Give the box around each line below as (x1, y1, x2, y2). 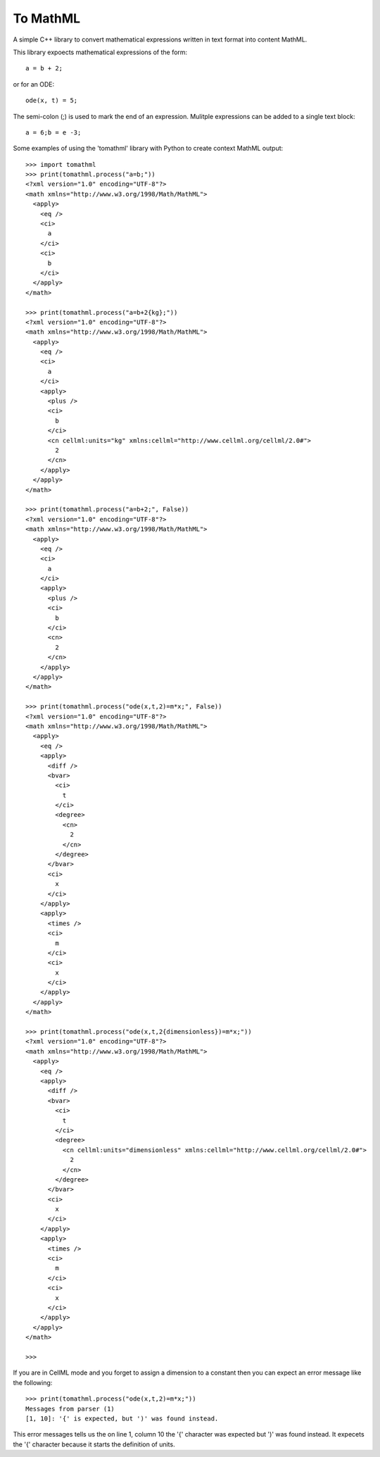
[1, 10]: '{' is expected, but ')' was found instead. (25, 1414, 219, 1422)
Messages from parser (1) (25, 1405, 115, 1413)
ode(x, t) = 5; (25, 96, 78, 105)
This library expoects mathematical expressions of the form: (13, 48, 188, 56)
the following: (13, 1378, 53, 1387)
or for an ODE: (13, 80, 55, 88)
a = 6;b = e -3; (25, 128, 82, 137)
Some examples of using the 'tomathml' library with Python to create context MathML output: (13, 144, 284, 153)
